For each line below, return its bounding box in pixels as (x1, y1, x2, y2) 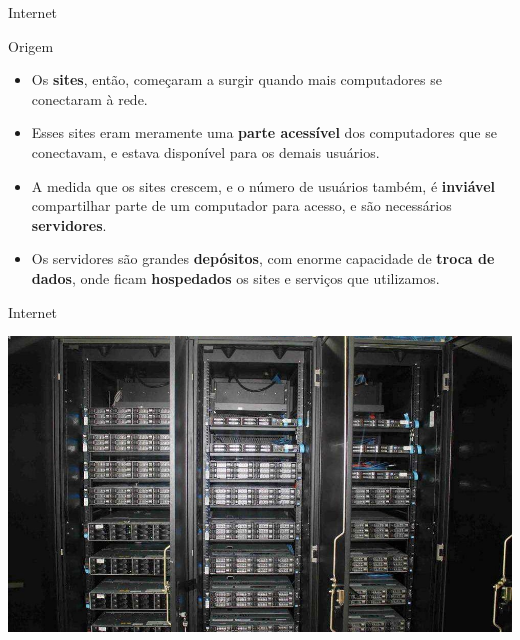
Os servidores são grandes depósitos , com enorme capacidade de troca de (31, 248, 495, 269)
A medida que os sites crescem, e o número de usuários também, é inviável (31, 175, 495, 196)
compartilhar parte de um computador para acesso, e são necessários (31, 195, 452, 216)
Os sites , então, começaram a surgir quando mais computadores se (31, 69, 442, 90)
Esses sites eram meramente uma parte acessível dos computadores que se (31, 122, 497, 143)
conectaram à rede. (31, 88, 148, 109)
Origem (8, 35, 54, 56)
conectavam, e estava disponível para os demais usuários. (31, 141, 380, 162)
